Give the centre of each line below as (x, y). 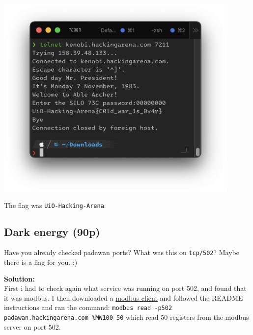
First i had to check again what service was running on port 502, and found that (125, 288)
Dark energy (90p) (52, 232)
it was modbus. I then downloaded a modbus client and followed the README (124, 297)
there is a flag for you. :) (41, 262)
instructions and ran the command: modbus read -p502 (88, 307)
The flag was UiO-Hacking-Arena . (55, 205)
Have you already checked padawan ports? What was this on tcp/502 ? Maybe (122, 252)
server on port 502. (32, 326)
